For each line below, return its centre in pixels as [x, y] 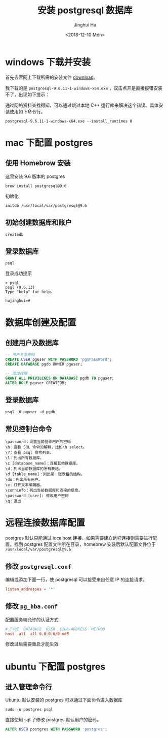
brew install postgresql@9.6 [36, 186]
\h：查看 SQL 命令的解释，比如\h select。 [46, 447]
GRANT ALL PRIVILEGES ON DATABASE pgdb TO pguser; [60, 378]
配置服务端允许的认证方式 [32, 619]
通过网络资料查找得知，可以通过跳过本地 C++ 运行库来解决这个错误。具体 [82, 105]
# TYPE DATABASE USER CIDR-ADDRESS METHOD [55, 629]
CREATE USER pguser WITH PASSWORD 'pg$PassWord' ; [59, 360]
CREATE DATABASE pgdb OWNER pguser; [44, 364]
